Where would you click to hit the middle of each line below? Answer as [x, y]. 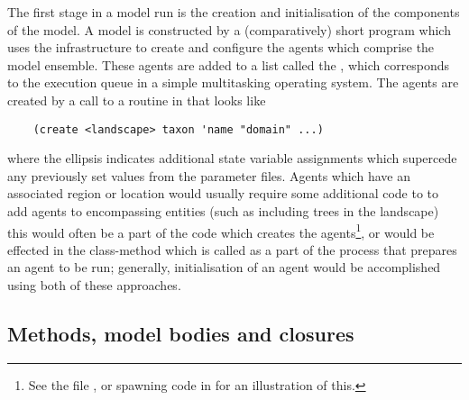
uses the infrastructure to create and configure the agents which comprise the [221, 47]
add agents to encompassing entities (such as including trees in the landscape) [223, 211]
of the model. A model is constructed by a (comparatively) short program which [229, 29]
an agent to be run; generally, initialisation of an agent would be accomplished [224, 267]
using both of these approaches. [94, 285]
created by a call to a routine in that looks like [137, 100]
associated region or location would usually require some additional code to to [223, 193]
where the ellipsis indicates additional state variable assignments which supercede [232, 158]
